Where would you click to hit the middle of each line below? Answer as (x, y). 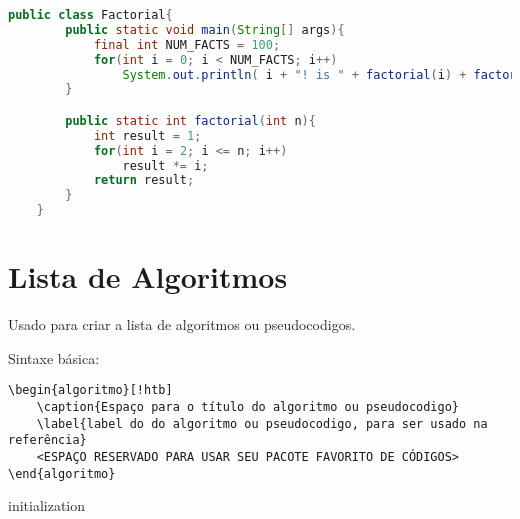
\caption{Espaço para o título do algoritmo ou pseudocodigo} (248, 407)
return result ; (144, 180)
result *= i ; (165, 165)
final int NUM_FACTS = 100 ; (187, 44)
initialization (47, 505)
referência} (47, 440)
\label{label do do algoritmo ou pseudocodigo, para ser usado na (262, 423)
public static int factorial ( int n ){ (190, 120)
